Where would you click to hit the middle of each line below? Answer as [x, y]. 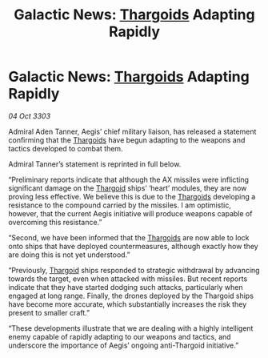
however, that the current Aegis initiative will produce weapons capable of [130, 213]
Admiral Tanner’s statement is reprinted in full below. [95, 164]
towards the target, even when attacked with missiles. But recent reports [128, 279]
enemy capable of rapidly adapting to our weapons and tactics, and [120, 336]
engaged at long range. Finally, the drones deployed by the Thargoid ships [131, 296]
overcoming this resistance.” [55, 222]
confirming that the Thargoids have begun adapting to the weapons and [127, 140]
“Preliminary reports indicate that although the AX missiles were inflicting [129, 179]
